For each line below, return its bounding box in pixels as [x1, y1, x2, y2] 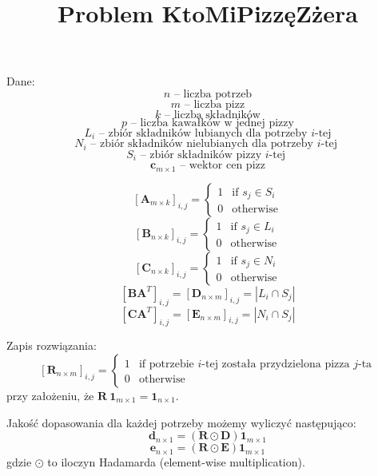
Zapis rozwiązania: [6, 337, 97, 354]
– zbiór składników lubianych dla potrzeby [98, 127, 308, 139]
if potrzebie [138, 358, 194, 370]
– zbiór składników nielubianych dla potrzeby [90, 138, 313, 150]
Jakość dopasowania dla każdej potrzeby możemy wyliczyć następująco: [6, 414, 356, 430]
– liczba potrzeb [173, 88, 253, 100]
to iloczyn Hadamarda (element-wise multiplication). [47, 454, 305, 470]
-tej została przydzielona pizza [201, 358, 350, 370]
